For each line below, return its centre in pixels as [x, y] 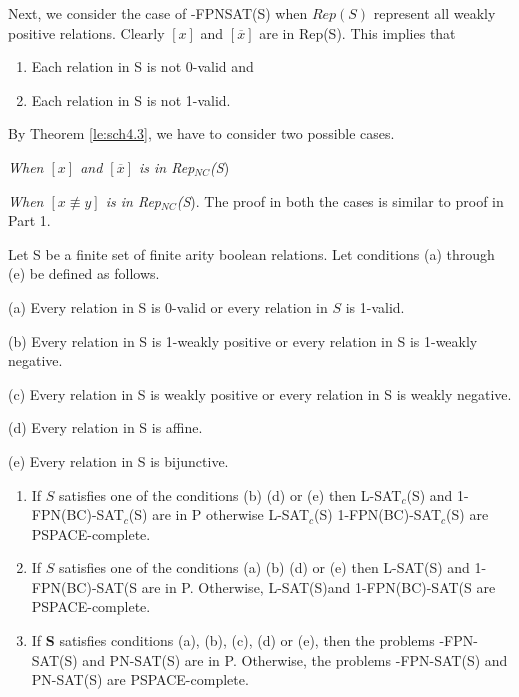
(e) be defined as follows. [84, 273]
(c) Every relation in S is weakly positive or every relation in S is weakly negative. [260, 393]
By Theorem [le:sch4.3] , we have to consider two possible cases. [201, 133]
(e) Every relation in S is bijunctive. [118, 460]
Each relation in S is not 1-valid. [131, 99]
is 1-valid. [375, 306]
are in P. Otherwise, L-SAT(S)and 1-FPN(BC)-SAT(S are [318, 586]
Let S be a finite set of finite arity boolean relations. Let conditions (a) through [251, 253]
